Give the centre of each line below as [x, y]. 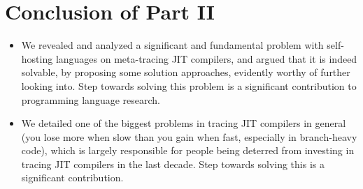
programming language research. [91, 99]
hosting [37, 58]
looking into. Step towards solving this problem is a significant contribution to [189, 85]
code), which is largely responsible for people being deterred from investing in [188, 150]
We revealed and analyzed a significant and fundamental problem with [172, 45]
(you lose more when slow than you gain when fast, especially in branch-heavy [189, 136]
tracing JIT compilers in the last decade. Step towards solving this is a [173, 164]
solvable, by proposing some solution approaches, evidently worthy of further [186, 72]
